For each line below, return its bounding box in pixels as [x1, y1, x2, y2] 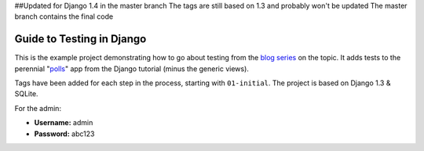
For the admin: [14, 103, 62, 113]
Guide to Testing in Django [14, 32, 147, 46]
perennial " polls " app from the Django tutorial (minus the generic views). [14, 63, 249, 74]
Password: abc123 [34, 129, 95, 138]
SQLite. [14, 89, 38, 99]
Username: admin [34, 118, 93, 128]
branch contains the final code [14, 12, 114, 21]
